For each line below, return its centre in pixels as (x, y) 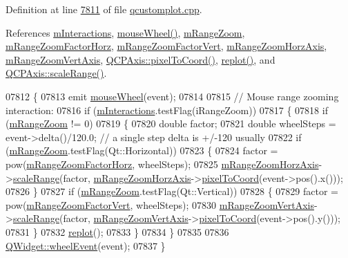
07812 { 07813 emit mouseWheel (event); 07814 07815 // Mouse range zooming (172, 96)
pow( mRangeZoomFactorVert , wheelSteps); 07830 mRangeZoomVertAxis (160, 204)
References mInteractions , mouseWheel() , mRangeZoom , (125, 32)
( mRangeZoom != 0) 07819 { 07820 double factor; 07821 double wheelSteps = (171, 123)
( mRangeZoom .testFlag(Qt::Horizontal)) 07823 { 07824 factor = (142, 150)
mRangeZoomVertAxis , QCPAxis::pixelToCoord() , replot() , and (141, 59)
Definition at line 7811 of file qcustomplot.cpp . (104, 9)
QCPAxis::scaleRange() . (56, 73)
